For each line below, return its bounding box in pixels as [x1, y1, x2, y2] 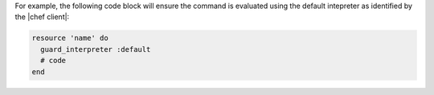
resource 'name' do [31, 34, 108, 43]
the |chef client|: [14, 12, 70, 22]
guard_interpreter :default [40, 45, 151, 53]
